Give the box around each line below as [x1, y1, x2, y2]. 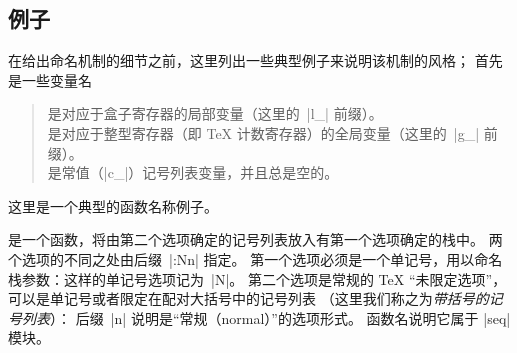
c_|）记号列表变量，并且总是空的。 [107, 162, 339, 183]
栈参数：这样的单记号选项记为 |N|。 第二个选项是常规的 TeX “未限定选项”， [8, 268, 507, 289]
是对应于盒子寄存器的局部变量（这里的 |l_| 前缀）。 [47, 103, 383, 124]
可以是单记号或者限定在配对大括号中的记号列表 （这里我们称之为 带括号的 [8, 288, 489, 309]
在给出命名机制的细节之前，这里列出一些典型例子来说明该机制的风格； [8, 50, 470, 71]
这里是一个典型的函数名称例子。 [8, 195, 218, 216]
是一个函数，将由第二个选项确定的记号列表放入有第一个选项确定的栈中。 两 [8, 229, 503, 250]
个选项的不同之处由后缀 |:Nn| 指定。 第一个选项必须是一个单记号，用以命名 [8, 248, 503, 269]
